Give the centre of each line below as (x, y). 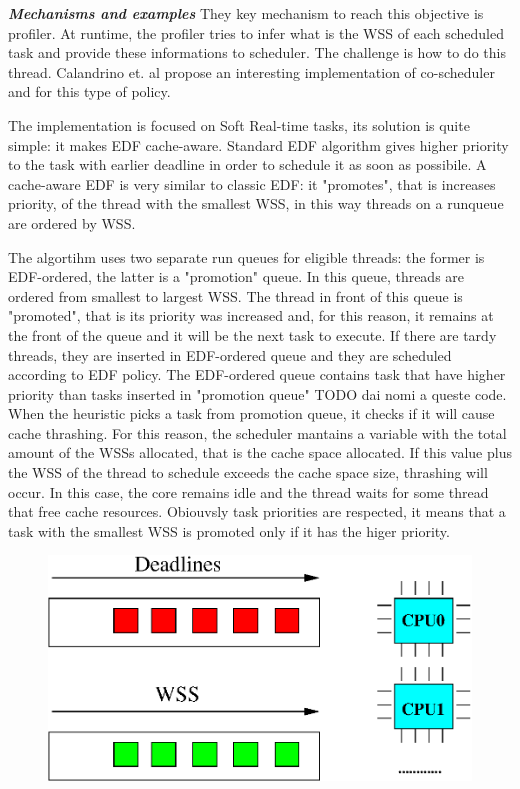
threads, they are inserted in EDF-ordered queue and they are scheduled (230, 354)
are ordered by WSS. (72, 222)
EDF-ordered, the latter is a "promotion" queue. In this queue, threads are (236, 276)
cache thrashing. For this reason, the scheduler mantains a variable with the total (257, 432)
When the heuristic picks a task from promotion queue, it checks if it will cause (251, 413)
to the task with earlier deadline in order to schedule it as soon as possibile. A (247, 164)
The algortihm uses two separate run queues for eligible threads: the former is (246, 256)
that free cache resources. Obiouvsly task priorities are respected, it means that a (257, 511)
